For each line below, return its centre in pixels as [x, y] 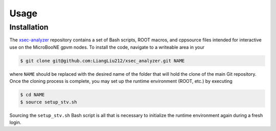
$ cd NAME [32, 95]
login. [15, 122]
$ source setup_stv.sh [49, 102]
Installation [29, 27]
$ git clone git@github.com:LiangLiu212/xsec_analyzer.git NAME [102, 61]
